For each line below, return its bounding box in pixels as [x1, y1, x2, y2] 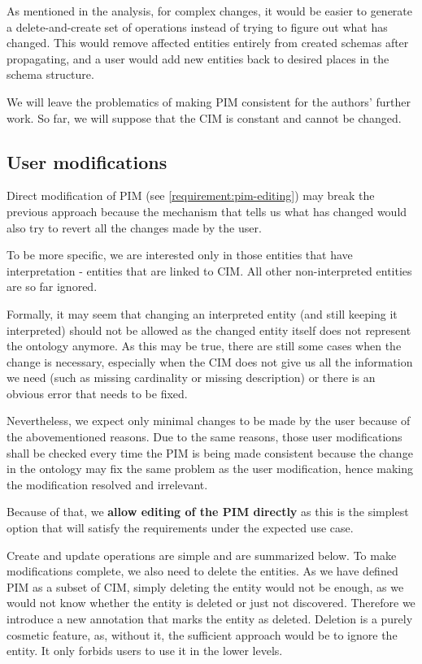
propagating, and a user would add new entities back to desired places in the [7, 50, 389, 67]
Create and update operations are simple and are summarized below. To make [7, 546, 397, 563]
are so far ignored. [7, 278, 98, 295]
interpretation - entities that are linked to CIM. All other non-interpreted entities [7, 262, 412, 279]
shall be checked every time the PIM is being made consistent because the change [7, 444, 413, 461]
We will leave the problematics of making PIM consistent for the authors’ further [7, 93, 411, 110]
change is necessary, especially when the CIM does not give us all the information [7, 353, 413, 370]
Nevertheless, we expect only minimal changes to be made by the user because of [7, 412, 411, 429]
